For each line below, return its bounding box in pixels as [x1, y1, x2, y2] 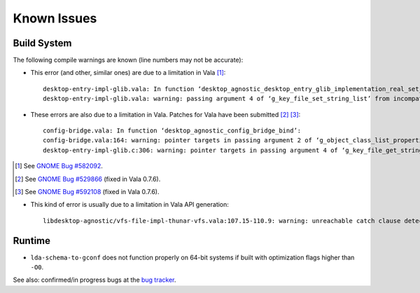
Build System [13, 37, 72, 49]
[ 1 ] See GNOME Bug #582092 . [15, 162, 103, 170]
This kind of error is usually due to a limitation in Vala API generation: [30, 200, 229, 209]
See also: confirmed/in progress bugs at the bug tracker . [13, 275, 176, 284]
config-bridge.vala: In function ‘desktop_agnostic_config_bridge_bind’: [43, 127, 302, 135]
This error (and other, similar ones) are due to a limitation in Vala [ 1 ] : [30, 69, 226, 77]
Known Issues [13, 11, 97, 26]
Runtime [13, 235, 50, 247]
